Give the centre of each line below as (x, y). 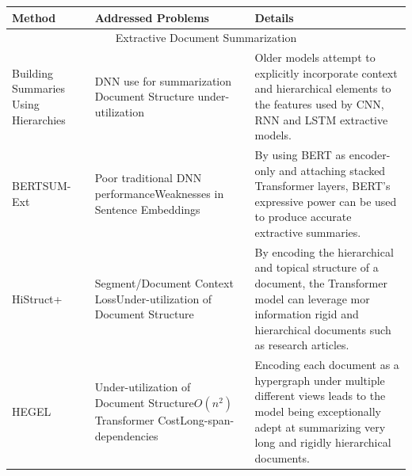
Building (32, 72)
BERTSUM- (42, 186)
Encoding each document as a (327, 365)
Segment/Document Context (164, 283)
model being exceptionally (318, 411)
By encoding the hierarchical (324, 251)
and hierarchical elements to (323, 88)
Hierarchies (39, 119)
